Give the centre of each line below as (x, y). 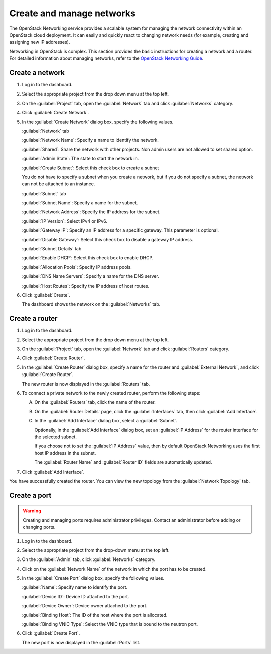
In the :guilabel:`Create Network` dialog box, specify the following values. (98, 122)
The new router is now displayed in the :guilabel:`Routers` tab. (86, 384)
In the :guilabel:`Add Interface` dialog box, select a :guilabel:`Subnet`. (106, 421)
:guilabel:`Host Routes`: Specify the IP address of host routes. (86, 286)
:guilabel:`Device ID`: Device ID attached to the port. (76, 596)
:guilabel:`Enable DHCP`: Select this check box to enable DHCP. (88, 258)
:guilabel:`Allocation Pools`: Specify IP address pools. (77, 267)
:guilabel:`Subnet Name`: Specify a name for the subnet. (80, 203)
